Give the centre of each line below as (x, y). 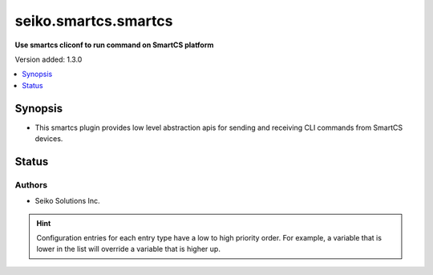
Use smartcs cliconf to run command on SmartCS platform (114, 45)
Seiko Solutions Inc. (67, 201)
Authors (31, 184)
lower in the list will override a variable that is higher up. (128, 249)
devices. (49, 139)
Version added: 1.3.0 (49, 59)
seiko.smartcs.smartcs (94, 21)
